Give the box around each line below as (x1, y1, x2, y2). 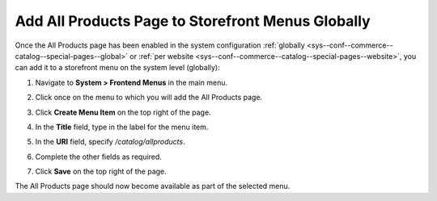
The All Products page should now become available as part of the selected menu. (15, 182, 291, 191)
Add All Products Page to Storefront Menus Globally (15, 12, 371, 30)
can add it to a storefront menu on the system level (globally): (15, 63, 220, 73)
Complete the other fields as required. (35, 152, 162, 161)
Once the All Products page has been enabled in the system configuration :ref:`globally (15, 40, 305, 50)
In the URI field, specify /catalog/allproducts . (35, 137, 185, 147)
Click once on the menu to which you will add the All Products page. (35, 93, 263, 103)
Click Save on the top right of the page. (35, 166, 168, 177)
